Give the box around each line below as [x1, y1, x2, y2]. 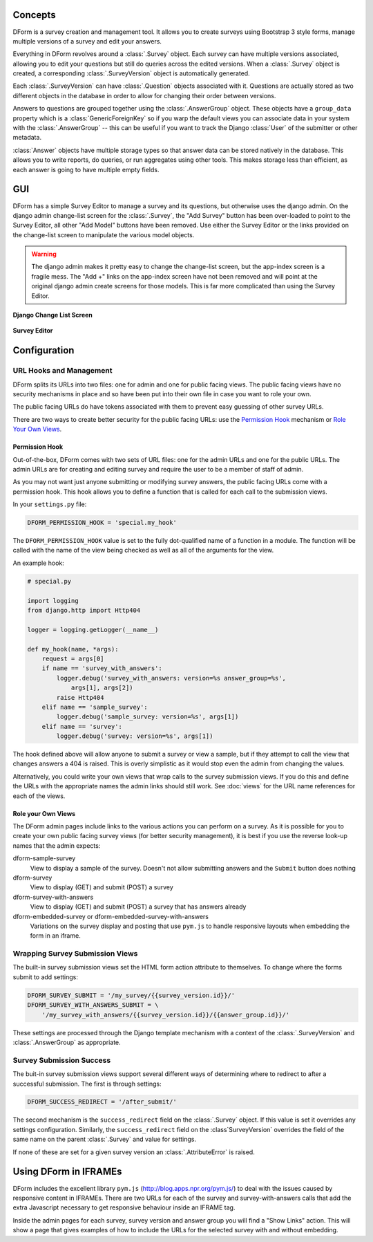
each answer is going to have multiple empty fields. [12, 165, 160, 174]
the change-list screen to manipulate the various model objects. [12, 230, 195, 239]
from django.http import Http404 [27, 606, 141, 614]
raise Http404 [56, 694, 104, 701]
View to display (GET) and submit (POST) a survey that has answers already [30, 902, 247, 911]
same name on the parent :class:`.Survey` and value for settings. [12, 1135, 197, 1144]
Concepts [12, 9, 56, 21]
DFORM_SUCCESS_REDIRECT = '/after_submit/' [27, 1098, 178, 1106]
